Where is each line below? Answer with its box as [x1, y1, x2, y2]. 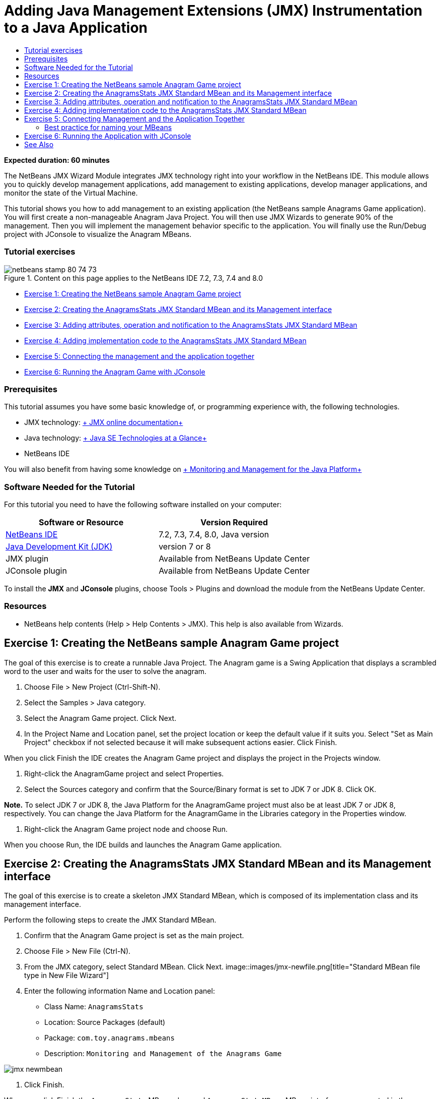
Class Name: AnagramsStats [44, 1002, 143, 1011]
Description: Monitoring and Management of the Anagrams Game [44, 1049, 282, 1058]
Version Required [200, 517, 268, 527]
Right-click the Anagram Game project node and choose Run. [24, 824, 228, 833]
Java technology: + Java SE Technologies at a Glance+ [24, 434, 207, 443]
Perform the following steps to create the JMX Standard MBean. [4, 915, 216, 925]
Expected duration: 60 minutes [4, 155, 110, 164]
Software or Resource [38, 517, 124, 527]
